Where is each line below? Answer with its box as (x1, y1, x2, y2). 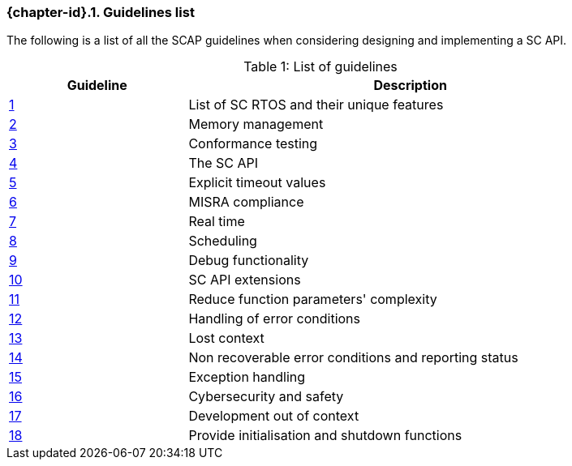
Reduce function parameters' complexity (188, 291, 437, 308)
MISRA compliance (188, 194, 304, 211)
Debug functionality (188, 252, 309, 269)
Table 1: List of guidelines (243, 58, 398, 75)
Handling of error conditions (188, 310, 361, 327)
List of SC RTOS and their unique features (188, 96, 444, 113)
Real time (188, 213, 245, 230)
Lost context (188, 330, 264, 347)
